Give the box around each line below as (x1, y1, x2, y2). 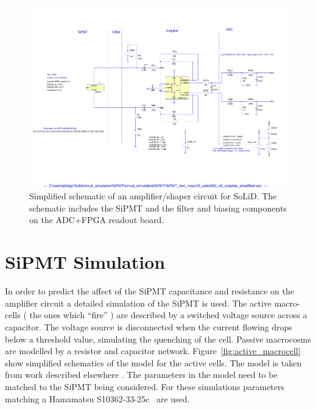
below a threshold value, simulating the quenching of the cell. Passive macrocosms (5, 332, 311, 345)
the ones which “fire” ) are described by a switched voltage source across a (29, 308, 307, 321)
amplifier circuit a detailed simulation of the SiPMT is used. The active (5, 296, 272, 309)
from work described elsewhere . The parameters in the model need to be (5, 368, 278, 381)
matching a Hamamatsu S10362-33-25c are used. (5, 392, 190, 405)
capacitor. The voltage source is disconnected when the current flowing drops (5, 320, 292, 333)
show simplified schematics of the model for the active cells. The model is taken (5, 356, 302, 369)
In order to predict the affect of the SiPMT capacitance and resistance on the (5, 285, 294, 297)
